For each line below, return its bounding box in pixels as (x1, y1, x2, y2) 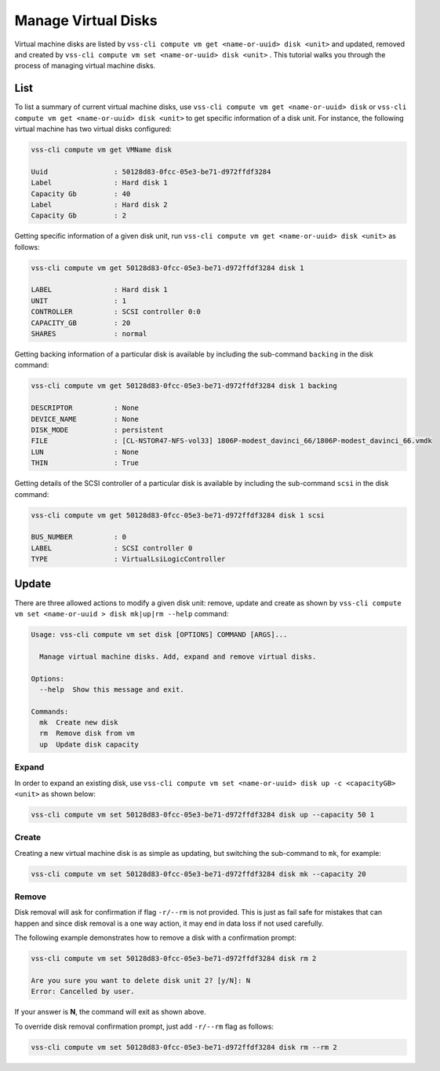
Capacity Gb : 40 (31, 189, 131, 198)
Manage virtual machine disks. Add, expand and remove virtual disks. (39, 652, 317, 661)
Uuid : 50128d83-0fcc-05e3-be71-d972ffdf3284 (31, 167, 271, 176)
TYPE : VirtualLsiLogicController (31, 554, 226, 564)
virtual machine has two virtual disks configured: (14, 124, 172, 133)
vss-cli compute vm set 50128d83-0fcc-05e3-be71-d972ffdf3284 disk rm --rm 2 (31, 1043, 337, 1051)
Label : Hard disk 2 (31, 200, 168, 209)
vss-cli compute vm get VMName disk (31, 145, 173, 154)
